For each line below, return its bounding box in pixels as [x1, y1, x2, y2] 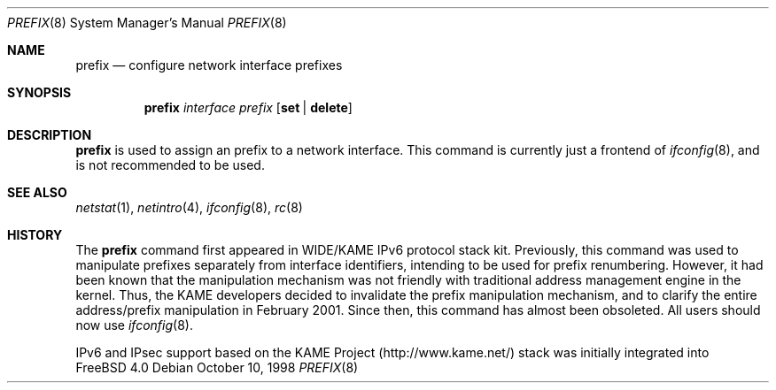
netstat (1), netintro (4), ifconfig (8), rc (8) [75, 200, 303, 215]
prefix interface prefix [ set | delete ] [144, 100, 353, 115]
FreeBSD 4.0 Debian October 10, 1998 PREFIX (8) [75, 360, 359, 375]
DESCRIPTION [7, 127, 92, 142]
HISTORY [7, 227, 63, 242]
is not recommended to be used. [75, 157, 265, 172]
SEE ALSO [7, 185, 67, 200]
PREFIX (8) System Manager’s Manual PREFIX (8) [7, 15, 287, 30]
